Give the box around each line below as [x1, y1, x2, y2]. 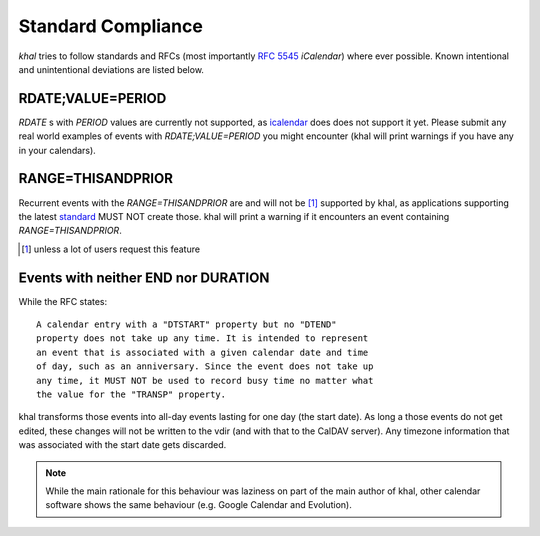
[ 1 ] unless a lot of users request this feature [21, 243, 200, 255]
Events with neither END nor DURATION [18, 269, 270, 286]
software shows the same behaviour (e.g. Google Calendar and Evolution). [45, 499, 352, 511]
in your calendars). [18, 144, 97, 156]
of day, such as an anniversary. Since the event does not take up [36, 361, 374, 372]
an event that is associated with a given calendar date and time [36, 346, 369, 358]
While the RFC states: [18, 295, 108, 307]
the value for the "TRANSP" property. [36, 388, 227, 400]
